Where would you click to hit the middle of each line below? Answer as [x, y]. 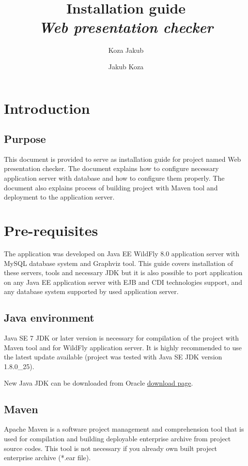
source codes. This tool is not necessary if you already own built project [111, 448]
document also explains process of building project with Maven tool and [111, 187]
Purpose [25, 139]
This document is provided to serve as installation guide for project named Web [123, 159]
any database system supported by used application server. [91, 291]
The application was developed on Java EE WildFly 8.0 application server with [122, 253]
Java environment [49, 318]
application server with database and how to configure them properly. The [114, 178]
